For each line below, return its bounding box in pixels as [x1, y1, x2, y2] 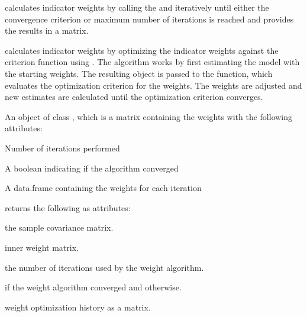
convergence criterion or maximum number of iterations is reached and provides [5, 12, 294, 25]
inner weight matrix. [5, 241, 79, 253]
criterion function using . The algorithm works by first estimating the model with [5, 56, 300, 68]
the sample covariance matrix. [5, 221, 114, 234]
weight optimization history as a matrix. [5, 300, 151, 313]
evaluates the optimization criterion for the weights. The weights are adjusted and [5, 79, 302, 91]
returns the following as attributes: [5, 201, 131, 214]
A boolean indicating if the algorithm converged [5, 161, 179, 174]
